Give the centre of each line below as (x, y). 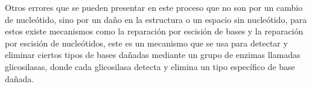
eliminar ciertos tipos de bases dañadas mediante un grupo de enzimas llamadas (153, 55)
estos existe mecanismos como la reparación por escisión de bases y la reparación (154, 31)
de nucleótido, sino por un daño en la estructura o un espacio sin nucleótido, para (156, 19)
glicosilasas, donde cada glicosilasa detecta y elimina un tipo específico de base (150, 66)
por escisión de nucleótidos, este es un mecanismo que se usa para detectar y (146, 43)
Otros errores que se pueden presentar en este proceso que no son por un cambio (154, 7)
